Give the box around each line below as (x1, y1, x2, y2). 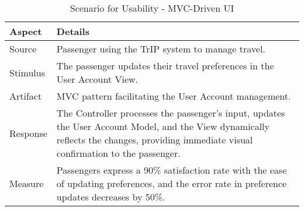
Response (9, 126, 47, 140)
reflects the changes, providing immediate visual (56, 133, 253, 146)
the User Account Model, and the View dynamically (56, 119, 270, 133)
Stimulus (9, 65, 45, 79)
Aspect (9, 24, 42, 38)
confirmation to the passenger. (56, 146, 181, 160)
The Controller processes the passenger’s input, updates (56, 106, 285, 119)
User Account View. (56, 72, 139, 86)
